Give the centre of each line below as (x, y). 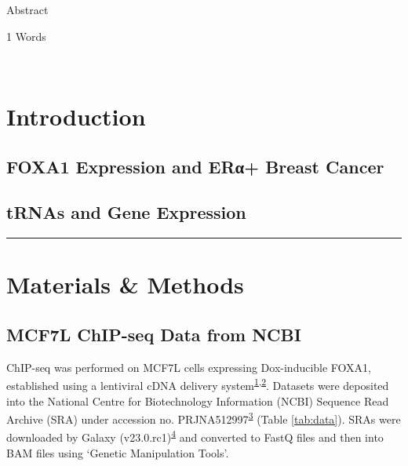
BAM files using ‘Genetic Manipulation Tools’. (118, 452)
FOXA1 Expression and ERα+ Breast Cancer (195, 166)
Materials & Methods (125, 284)
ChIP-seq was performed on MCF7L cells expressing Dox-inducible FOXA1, (189, 367)
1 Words (26, 36)
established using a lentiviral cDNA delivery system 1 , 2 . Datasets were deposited (198, 384)
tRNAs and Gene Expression (126, 212)
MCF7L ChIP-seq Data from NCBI (154, 334)
